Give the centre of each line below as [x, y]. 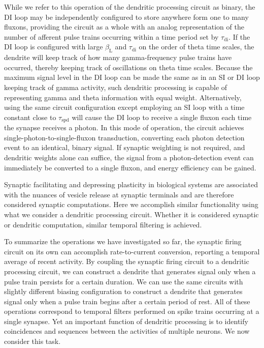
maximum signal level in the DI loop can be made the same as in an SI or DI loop [132, 77]
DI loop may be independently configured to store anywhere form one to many [126, 17]
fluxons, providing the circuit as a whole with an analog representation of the [124, 27]
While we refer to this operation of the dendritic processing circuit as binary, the [130, 7]
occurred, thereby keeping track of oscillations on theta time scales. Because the [128, 67]
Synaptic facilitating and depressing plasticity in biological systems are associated [131, 184]
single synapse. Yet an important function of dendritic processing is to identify [126, 321]
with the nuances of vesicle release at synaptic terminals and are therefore [119, 194]
